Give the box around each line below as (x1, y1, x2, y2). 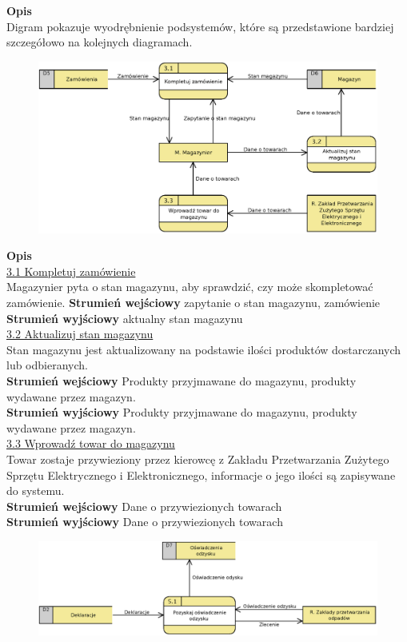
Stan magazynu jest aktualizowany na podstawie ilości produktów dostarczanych (6, 341, 401, 357)
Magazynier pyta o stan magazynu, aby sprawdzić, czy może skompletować (6, 278, 373, 295)
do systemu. (6, 482, 65, 499)
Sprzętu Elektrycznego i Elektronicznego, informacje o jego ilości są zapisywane (6, 466, 396, 483)
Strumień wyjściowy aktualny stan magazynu (6, 309, 243, 326)
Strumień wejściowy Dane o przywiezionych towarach (6, 497, 282, 514)
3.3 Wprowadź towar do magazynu (6, 435, 175, 452)
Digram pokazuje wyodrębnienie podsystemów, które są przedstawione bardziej (6, 18, 394, 34)
